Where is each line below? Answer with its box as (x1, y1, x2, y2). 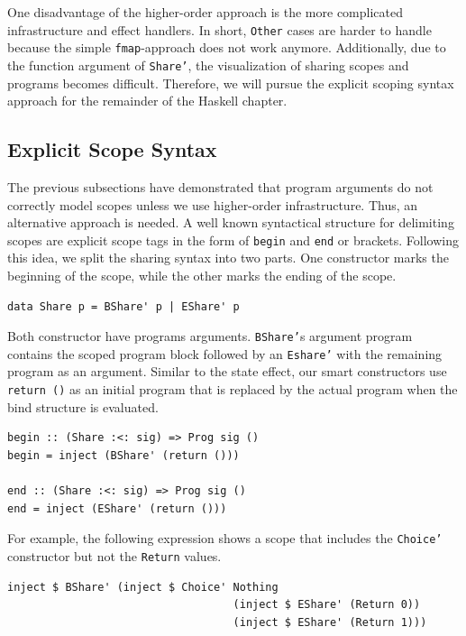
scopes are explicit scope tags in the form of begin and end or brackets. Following (7, 230, 459, 249)
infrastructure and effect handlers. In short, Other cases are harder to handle (7, 20, 432, 39)
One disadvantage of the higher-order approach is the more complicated (7, 3, 404, 21)
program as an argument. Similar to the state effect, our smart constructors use (7, 362, 447, 381)
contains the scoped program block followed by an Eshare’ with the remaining (7, 344, 443, 363)
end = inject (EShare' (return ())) (7, 502, 227, 515)
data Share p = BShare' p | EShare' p (7, 300, 240, 313)
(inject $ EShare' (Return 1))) (233, 615, 427, 629)
